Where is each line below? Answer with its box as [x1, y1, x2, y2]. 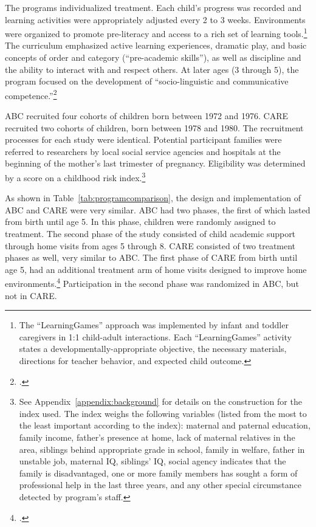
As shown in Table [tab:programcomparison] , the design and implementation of [5, 191, 301, 204]
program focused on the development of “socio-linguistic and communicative [5, 75, 289, 88]
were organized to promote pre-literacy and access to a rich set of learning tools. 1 [5, 26, 307, 40]
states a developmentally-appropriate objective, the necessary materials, [19, 342, 287, 355]
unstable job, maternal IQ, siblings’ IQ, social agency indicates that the [19, 455, 286, 467]
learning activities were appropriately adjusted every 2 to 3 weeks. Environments [5, 13, 306, 26]
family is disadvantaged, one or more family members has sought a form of [19, 466, 298, 479]
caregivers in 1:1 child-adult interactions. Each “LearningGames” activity [19, 330, 292, 343]
